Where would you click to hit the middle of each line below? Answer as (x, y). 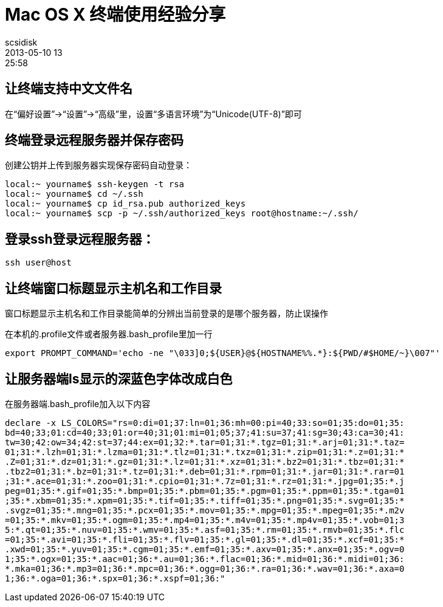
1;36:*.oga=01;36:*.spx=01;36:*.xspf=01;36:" (115, 578)
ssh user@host (38, 263)
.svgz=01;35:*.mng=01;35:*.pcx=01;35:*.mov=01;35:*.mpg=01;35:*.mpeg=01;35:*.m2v (205, 510)
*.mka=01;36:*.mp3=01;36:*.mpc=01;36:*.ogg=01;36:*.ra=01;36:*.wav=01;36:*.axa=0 (205, 568)
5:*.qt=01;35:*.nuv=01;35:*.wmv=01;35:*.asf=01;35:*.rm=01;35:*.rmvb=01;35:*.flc (205, 530)
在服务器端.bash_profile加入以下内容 (78, 403)
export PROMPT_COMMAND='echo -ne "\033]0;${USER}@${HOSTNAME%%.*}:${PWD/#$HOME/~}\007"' (223, 353)
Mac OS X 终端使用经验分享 (115, 15)
